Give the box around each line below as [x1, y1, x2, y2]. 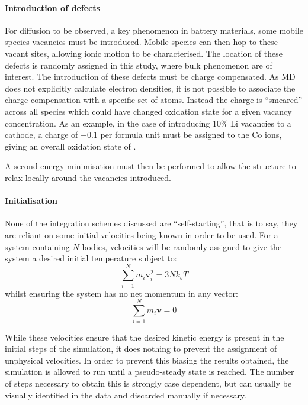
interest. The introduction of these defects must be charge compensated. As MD [5, 70, 296, 83]
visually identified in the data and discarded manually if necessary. [5, 388, 246, 401]
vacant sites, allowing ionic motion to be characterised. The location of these [5, 47, 283, 59]
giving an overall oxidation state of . [5, 140, 136, 152]
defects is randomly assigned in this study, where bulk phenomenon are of [5, 59, 272, 71]
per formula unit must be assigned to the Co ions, [100, 128, 282, 141]
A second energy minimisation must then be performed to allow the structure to [5, 160, 296, 172]
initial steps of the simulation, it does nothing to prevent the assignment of [5, 342, 277, 355]
